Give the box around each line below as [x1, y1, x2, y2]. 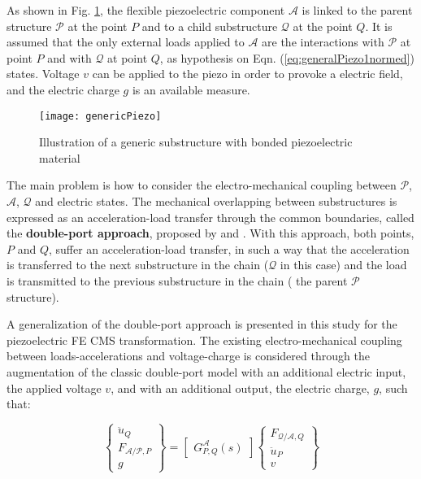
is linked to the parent [302, 2, 413, 18]
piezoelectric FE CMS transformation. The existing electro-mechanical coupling [7, 331, 402, 348]
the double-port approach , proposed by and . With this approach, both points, [7, 224, 414, 242]
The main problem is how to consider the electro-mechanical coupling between [7, 176, 397, 194]
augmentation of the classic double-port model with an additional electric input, [7, 363, 406, 380]
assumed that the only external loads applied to [7, 33, 245, 50]
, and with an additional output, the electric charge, [111, 379, 370, 396]
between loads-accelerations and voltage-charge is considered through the [7, 347, 370, 364]
